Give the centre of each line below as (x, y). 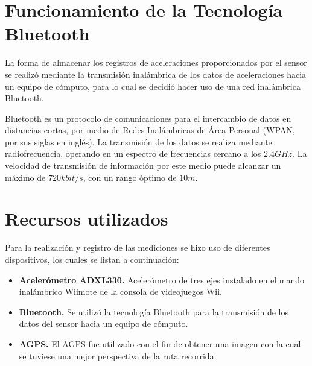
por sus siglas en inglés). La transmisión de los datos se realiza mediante (138, 141)
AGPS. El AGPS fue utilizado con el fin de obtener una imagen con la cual (160, 343)
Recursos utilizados (87, 219)
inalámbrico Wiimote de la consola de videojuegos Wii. (120, 292)
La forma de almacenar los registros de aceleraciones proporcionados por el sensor (156, 62)
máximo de (25, 177)
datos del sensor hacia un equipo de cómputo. (103, 323)
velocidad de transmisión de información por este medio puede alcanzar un (143, 166)
